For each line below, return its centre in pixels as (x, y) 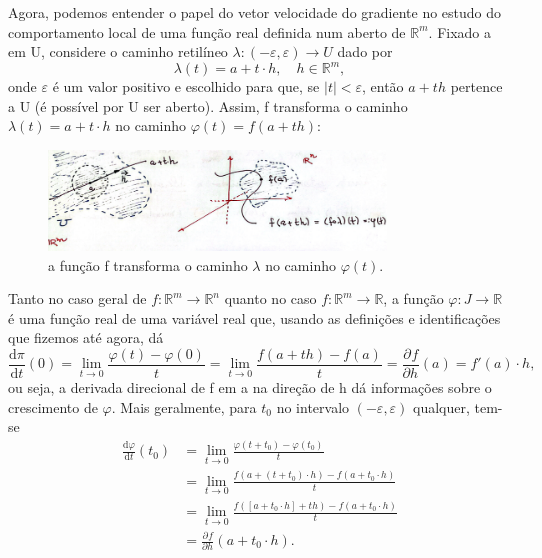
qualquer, (441, 406)
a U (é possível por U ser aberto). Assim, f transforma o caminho (208, 105)
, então (383, 86)
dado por (365, 51)
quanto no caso (270, 298)
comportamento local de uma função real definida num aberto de (207, 31)
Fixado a (464, 31)
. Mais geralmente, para (184, 406)
